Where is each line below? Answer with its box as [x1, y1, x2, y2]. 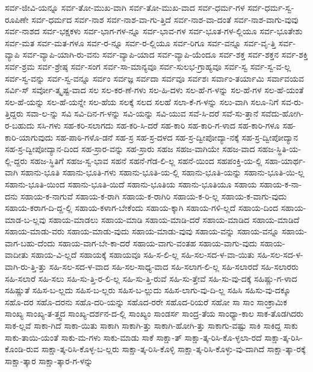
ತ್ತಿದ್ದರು [5, 107, 23, 120]
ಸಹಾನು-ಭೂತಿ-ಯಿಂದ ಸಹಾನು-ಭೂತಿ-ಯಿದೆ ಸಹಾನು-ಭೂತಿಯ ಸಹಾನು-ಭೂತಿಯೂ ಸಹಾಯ [5, 177, 257, 190]
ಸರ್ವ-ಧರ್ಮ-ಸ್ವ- [247, 1, 294, 13]
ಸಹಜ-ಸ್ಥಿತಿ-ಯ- [258, 142, 301, 155]
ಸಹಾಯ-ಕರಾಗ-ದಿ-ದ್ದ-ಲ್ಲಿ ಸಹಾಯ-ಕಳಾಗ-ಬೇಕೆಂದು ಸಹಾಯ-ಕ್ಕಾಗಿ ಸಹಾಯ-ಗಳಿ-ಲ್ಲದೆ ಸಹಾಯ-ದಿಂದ [5, 201, 278, 214]
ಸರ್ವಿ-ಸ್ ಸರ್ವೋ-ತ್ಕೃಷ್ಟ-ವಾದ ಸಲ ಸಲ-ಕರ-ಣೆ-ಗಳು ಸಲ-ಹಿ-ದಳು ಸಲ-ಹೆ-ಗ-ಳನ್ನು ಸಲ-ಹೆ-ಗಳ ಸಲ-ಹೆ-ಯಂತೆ [5, 84, 304, 96]
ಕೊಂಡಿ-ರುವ [5, 343, 39, 355]
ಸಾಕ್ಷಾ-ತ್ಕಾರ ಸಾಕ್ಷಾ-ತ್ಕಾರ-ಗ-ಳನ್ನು [5, 354, 93, 367]
